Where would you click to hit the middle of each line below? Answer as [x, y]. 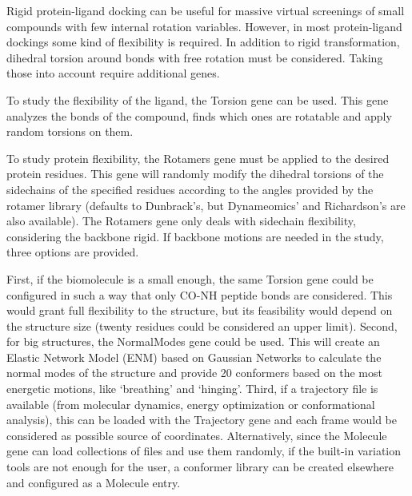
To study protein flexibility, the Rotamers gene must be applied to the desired [198, 158]
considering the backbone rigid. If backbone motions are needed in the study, [195, 236]
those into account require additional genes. [113, 73]
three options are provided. [73, 252]
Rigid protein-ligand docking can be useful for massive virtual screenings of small [206, 10]
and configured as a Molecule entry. [94, 482]
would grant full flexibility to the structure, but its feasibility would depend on [200, 310]
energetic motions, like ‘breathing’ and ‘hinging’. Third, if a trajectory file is [192, 389]
